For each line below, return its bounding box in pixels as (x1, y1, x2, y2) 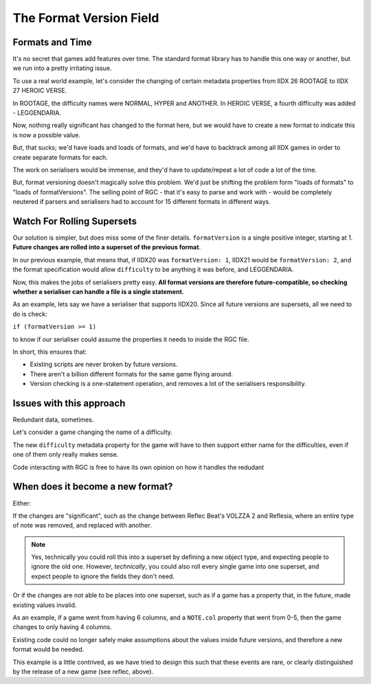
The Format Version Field (12, 10, 159, 25)
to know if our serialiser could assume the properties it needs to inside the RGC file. (12, 335, 249, 343)
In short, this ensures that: (12, 347, 87, 356)
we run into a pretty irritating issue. (12, 64, 112, 72)
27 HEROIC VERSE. (12, 87, 67, 95)
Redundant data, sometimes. (12, 415, 94, 424)
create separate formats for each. (12, 153, 108, 161)
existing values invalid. (12, 601, 77, 609)
